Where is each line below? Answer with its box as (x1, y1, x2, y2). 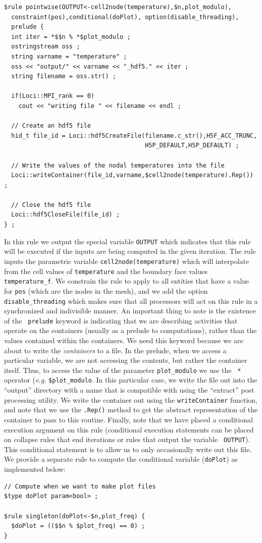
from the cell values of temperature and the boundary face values (4, 265, 207, 276)
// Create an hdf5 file (11, 122, 91, 130)
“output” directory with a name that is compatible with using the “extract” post (4, 385, 254, 395)
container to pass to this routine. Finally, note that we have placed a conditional (4, 414, 253, 425)
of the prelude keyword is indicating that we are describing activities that (4, 315, 238, 325)
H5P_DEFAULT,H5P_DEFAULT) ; (145, 142, 239, 149)
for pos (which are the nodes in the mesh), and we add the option (4, 285, 208, 296)
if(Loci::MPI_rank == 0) (11, 92, 94, 100)
